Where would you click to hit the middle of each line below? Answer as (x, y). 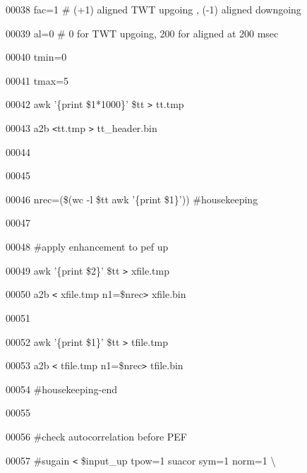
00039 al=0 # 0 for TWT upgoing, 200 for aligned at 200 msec (142, 33)
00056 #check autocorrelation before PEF (96, 437)
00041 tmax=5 (37, 80)
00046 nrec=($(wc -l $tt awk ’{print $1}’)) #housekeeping (132, 199)
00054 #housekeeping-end (61, 389)
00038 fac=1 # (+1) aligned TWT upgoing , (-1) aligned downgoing (153, 9)
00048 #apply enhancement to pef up (87, 247)
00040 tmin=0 (36, 57)
